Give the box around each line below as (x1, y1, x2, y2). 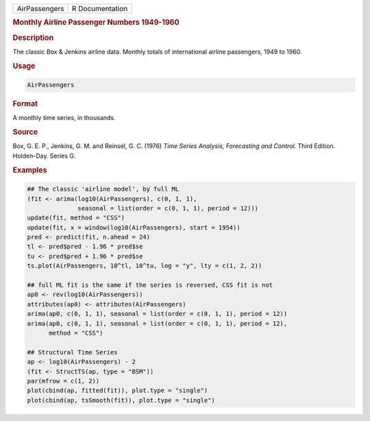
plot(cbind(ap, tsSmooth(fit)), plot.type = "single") (27, 396, 215, 404)
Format (12, 99, 38, 109)
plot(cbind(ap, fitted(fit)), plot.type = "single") (27, 387, 208, 394)
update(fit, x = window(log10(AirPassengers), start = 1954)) (27, 224, 241, 231)
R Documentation (71, 4, 128, 13)
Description (12, 33, 54, 43)
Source (12, 128, 38, 137)
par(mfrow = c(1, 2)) (27, 377, 100, 385)
